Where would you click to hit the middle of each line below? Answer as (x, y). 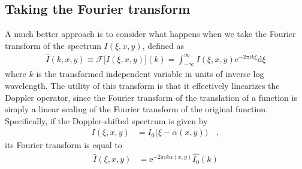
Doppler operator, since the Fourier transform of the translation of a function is (151, 97)
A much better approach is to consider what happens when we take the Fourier (150, 34)
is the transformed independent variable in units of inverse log (150, 74)
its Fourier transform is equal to (64, 145)
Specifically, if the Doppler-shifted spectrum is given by (106, 120)
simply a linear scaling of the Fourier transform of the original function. (136, 109)
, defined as (163, 45)
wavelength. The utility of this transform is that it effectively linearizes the (142, 86)
